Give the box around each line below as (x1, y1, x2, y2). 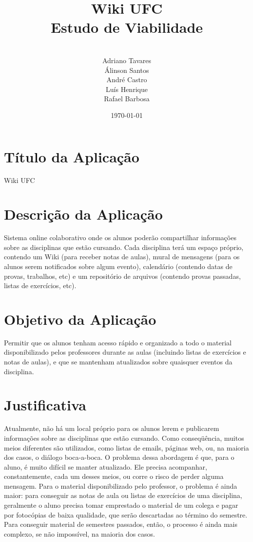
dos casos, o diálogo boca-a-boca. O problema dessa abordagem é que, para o (4, 452, 234, 462)
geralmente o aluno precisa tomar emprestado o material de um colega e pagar (4, 500, 238, 510)
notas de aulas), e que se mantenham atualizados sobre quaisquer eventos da (4, 357, 233, 366)
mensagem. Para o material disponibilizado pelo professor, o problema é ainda (4, 480, 237, 491)
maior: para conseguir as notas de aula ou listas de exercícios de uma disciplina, (4, 490, 242, 500)
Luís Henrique (106, 84, 148, 94)
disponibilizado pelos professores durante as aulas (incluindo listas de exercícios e (4, 347, 246, 357)
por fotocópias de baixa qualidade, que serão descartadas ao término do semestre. (4, 509, 248, 519)
